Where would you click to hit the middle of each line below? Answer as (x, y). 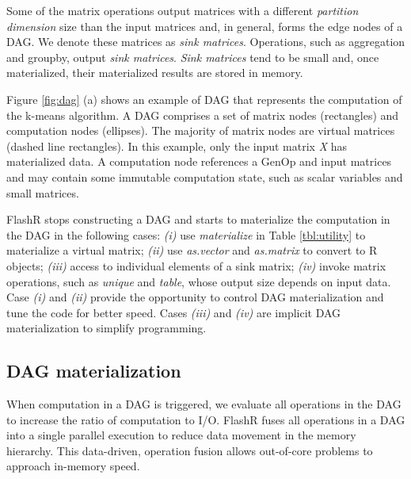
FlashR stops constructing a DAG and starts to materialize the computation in (198, 219)
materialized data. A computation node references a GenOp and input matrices (199, 161)
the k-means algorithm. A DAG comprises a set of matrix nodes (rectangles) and (203, 115)
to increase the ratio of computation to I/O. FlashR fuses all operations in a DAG (206, 419)
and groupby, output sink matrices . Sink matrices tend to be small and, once (193, 57)
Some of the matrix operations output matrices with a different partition (183, 10)
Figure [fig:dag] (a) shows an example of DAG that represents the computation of (204, 99)
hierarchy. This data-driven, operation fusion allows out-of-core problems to (190, 450)
